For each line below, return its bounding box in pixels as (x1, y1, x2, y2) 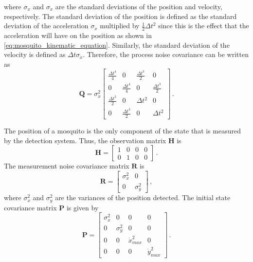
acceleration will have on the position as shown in (4, 30, 152, 40)
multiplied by (100, 20, 140, 31)
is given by (66, 202, 99, 212)
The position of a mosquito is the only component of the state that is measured (4, 126, 241, 136)
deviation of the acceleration (4, 20, 89, 31)
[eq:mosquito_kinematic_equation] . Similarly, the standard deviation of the (4, 39, 230, 50)
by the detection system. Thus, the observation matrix (4, 135, 166, 145)
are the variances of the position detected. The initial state (55, 192, 231, 203)
